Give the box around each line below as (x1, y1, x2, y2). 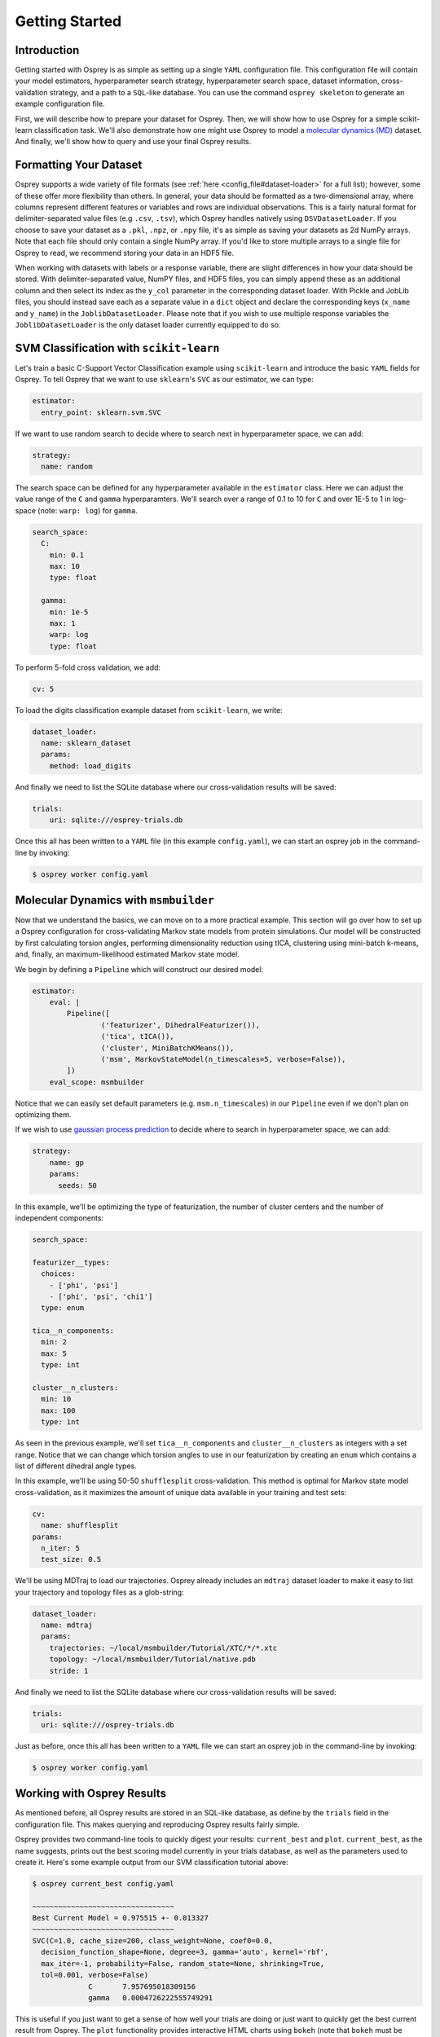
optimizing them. (15, 1110, 72, 1120)
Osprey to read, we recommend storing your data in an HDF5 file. (15, 248, 235, 257)
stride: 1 (49, 1666, 89, 1675)
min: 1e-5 (49, 607, 89, 617)
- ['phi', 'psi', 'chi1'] (49, 1291, 153, 1301)
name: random (41, 462, 93, 472)
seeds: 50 (58, 1181, 98, 1190)
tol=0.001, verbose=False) (41, 1970, 149, 1980)
